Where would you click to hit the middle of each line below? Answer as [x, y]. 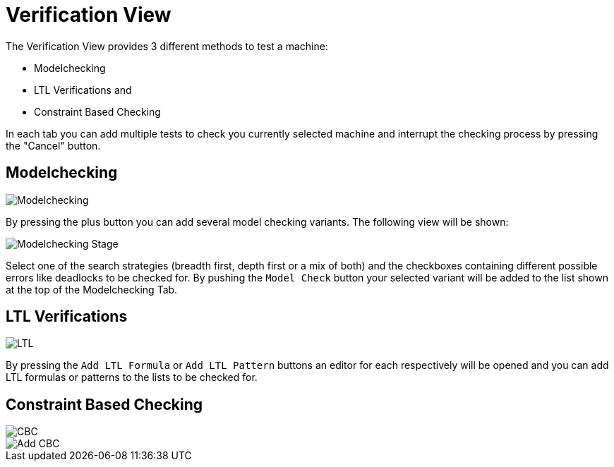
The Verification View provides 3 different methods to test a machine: [167, 46]
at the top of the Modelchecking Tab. [92, 289]
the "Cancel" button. [53, 145]
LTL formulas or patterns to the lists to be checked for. [132, 377]
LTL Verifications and [83, 90]
